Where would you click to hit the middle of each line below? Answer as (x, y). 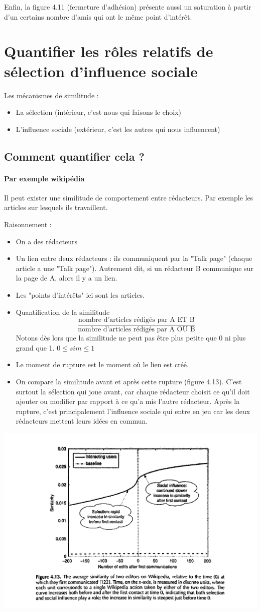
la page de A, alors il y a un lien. (67, 278)
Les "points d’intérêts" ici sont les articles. (80, 295)
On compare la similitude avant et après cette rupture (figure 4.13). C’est (129, 382)
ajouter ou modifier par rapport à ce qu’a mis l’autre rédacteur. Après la (128, 401)
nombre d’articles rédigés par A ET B (137, 320)
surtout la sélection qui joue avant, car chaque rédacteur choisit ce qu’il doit (133, 391)
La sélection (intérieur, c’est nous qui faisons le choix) (99, 112)
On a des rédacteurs (47, 241)
